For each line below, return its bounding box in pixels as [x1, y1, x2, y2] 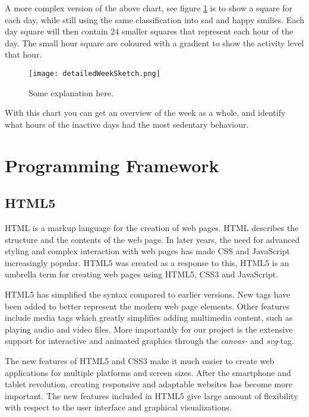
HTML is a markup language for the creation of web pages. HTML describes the [5, 221, 299, 233]
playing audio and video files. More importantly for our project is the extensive [5, 323, 293, 335]
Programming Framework [5, 153, 219, 177]
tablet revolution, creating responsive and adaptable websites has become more [5, 378, 292, 390]
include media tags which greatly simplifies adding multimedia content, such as [5, 311, 293, 324]
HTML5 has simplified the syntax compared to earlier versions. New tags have [5, 288, 291, 300]
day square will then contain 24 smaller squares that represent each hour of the [5, 25, 294, 37]
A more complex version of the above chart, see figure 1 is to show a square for [5, 2, 292, 14]
